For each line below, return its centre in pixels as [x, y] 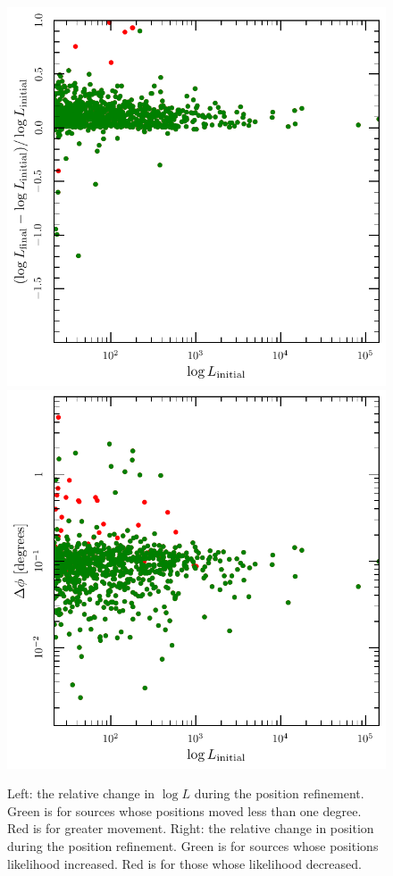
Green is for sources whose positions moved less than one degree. [184, 810]
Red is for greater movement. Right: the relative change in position [191, 828]
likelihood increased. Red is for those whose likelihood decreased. [184, 863]
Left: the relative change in [81, 793]
